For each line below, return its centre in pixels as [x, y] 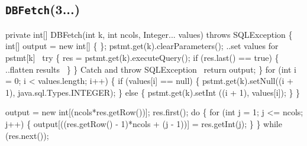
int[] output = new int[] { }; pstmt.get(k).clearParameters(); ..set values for [142, 46]
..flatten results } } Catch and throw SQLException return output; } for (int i [151, 69]
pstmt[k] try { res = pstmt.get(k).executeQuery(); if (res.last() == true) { [142, 57]
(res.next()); [27, 135]
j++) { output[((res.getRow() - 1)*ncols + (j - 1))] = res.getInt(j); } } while [144, 123]
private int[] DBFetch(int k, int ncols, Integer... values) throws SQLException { [149, 34]
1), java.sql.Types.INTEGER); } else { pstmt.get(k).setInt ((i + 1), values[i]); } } [153, 92]
